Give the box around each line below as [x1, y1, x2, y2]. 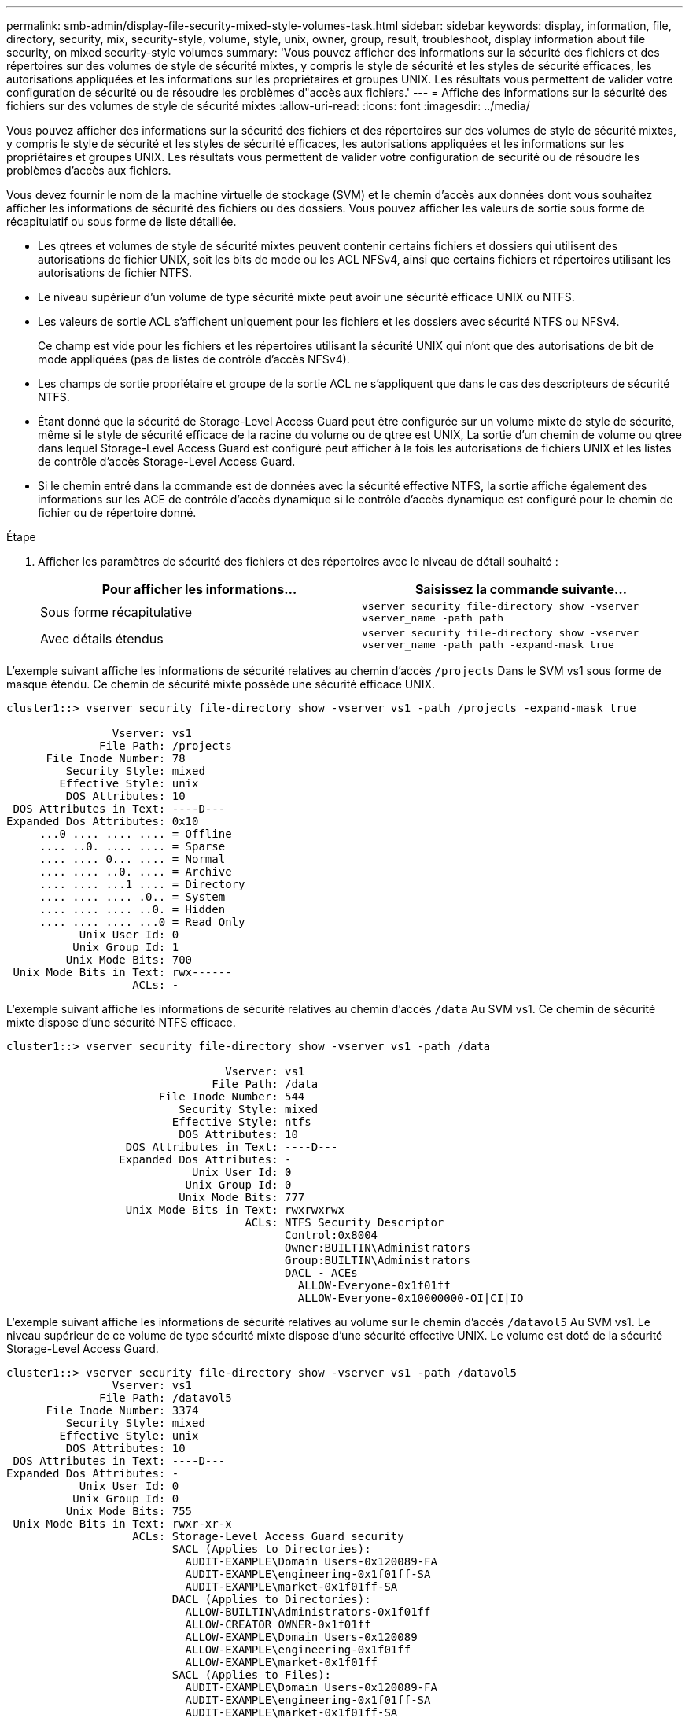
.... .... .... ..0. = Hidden [39, 903, 226, 916]
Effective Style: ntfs [171, 1115, 311, 1128]
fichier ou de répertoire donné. [38, 506, 197, 519]
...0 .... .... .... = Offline [39, 828, 232, 840]
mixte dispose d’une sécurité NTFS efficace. [6, 1016, 236, 1029]
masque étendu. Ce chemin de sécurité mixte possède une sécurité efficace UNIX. [6, 677, 436, 691]
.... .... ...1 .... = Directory [39, 878, 245, 890]
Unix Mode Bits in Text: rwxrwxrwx [125, 1204, 344, 1216]
